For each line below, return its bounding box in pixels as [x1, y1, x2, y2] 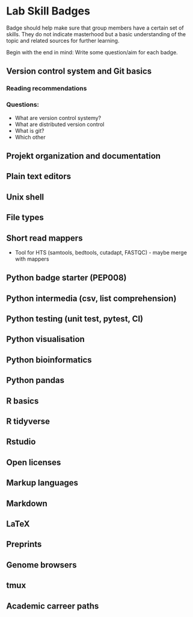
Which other [14, 133, 46, 141]
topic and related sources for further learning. [6, 37, 120, 44]
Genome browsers [6, 560, 77, 570]
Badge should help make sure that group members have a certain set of [6, 24, 185, 31]
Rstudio [6, 437, 36, 447]
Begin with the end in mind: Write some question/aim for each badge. [6, 48, 179, 55]
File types [6, 212, 44, 223]
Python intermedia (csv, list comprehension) [6, 293, 177, 303]
